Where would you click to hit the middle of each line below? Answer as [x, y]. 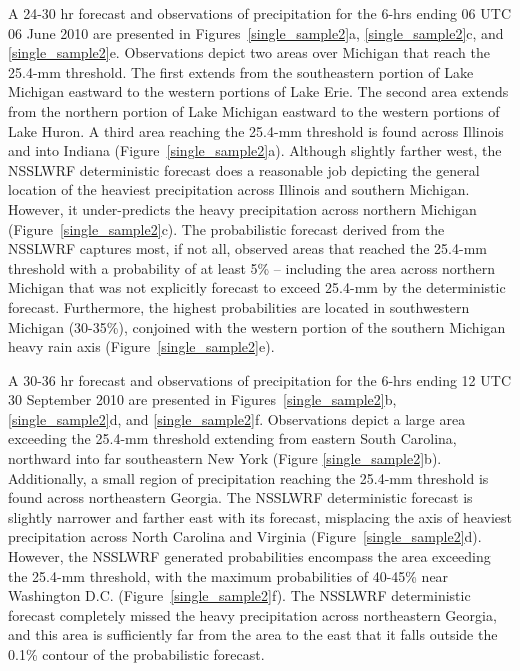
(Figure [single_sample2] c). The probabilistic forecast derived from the [226, 228]
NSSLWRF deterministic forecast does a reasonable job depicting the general [244, 169]
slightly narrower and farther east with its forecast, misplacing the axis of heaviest [260, 516]
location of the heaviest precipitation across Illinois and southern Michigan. [239, 189]
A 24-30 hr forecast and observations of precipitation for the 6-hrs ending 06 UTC [259, 13]
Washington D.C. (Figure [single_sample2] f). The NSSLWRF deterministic [239, 595]
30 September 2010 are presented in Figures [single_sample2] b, [202, 399]
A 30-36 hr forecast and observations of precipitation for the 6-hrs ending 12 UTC [259, 379]
